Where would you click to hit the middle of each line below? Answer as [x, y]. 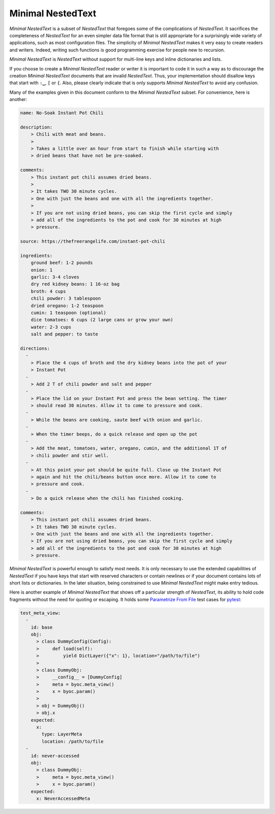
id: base [42, 627]
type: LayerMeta [62, 734]
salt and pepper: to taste [65, 334]
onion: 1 [42, 270]
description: [36, 127]
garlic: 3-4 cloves [55, 277]
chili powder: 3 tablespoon [66, 299]
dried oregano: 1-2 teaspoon [67, 306]
